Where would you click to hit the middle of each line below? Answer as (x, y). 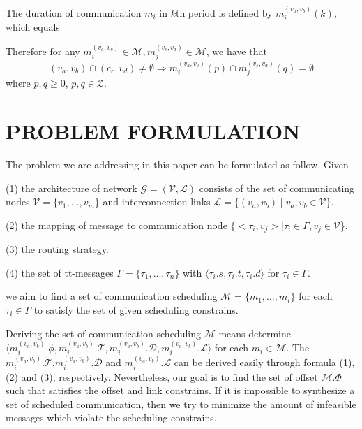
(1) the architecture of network (71, 188)
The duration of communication (74, 12)
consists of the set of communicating (277, 188)
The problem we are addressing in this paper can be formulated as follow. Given (177, 165)
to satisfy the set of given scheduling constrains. (136, 310)
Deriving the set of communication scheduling (103, 333)
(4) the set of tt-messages (60, 272)
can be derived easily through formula (255, 362)
